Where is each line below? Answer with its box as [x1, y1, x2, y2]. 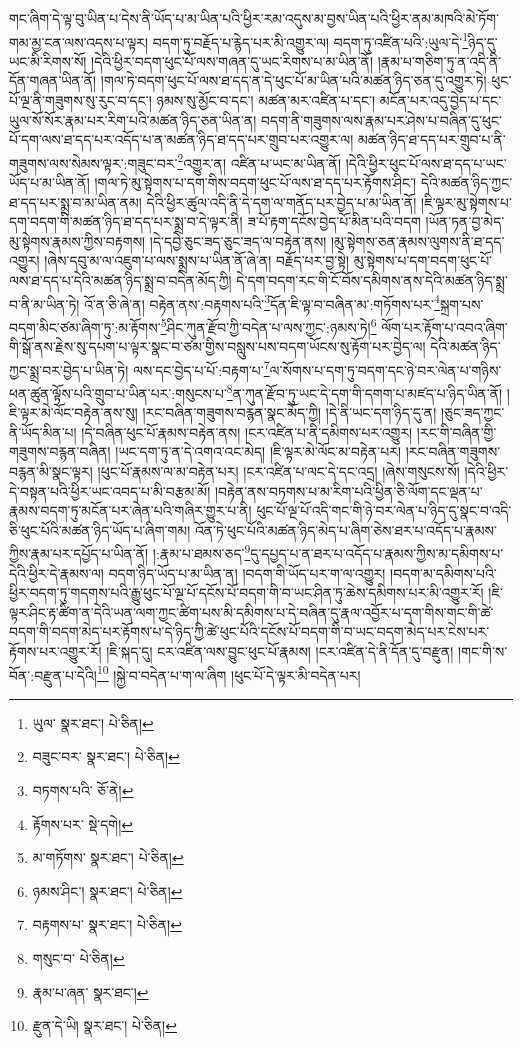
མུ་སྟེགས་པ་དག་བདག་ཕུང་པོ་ [353, 250, 493, 271]
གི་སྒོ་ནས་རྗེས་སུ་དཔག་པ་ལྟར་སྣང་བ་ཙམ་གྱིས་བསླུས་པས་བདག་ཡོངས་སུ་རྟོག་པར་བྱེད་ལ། [9, 336, 426, 357]
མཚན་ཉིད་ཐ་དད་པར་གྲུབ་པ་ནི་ [357, 129, 506, 150]
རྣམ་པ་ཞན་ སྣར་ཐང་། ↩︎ [32, 981, 149, 1002]
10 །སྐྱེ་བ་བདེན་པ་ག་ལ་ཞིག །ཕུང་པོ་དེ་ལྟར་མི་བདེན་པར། [96, 661, 361, 685]
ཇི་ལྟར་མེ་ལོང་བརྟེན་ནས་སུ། [9, 402, 138, 423]
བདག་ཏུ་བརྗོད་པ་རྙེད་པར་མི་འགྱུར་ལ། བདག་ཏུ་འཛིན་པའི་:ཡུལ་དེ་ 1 [152, 28, 469, 52]
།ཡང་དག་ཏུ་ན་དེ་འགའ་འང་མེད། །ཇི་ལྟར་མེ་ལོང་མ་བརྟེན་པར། [115, 441, 402, 462]
